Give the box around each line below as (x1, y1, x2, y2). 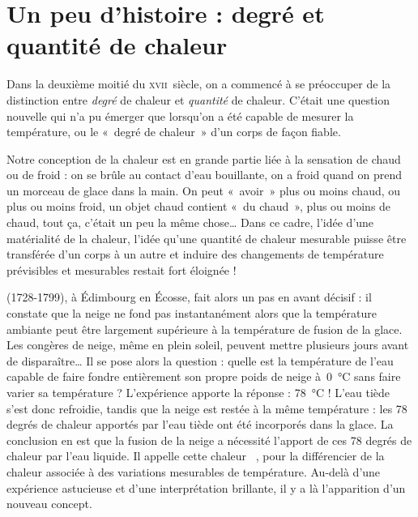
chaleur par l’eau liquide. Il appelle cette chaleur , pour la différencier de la (6, 447, 385, 464)
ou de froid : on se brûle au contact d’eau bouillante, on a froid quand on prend (6, 166, 402, 183)
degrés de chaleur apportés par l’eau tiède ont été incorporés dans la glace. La (6, 416, 394, 433)
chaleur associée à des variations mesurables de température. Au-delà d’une (6, 463, 381, 480)
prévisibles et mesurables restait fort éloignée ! (6, 261, 237, 278)
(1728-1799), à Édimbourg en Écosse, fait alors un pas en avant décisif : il (6, 288, 372, 305)
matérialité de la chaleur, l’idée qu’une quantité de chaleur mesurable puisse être (6, 229, 407, 246)
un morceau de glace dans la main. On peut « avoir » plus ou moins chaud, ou (6, 182, 401, 199)
